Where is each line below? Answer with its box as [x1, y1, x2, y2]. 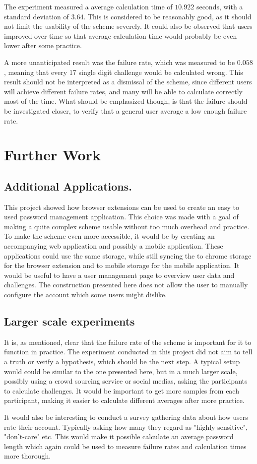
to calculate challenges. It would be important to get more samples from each [4, 385, 239, 396]
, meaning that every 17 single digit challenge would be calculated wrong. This [4, 66, 243, 77]
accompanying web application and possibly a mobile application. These [4, 241, 223, 251]
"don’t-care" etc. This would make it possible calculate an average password [4, 431, 234, 442]
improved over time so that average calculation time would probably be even [4, 30, 237, 41]
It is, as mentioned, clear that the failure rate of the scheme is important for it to [4, 336, 252, 347]
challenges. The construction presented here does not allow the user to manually [4, 279, 248, 290]
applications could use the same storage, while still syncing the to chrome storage [4, 250, 252, 261]
